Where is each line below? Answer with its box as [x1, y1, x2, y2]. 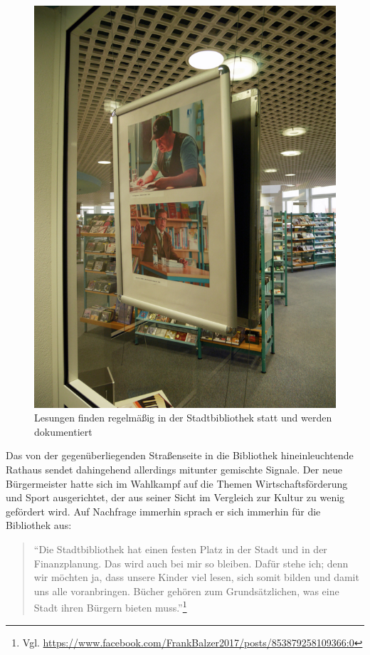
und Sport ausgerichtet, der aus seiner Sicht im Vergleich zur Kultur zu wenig [6, 490, 345, 505]
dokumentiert [34, 424, 92, 439]
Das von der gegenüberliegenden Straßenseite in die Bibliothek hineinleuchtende [6, 448, 354, 463]
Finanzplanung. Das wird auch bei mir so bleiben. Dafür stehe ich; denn [33, 555, 349, 570]
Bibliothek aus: [6, 518, 72, 533]
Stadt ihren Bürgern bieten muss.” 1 [33, 598, 187, 614]
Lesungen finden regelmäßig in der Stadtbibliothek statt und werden [34, 410, 332, 425]
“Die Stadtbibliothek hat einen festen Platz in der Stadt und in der [33, 541, 327, 556]
